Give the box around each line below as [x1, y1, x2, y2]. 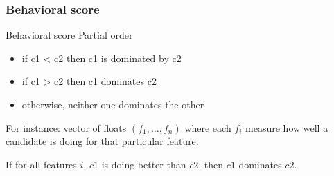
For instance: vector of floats [6, 120, 127, 135]
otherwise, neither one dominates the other [21, 97, 204, 111]
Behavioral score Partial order [6, 28, 133, 42]
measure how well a [245, 120, 328, 135]
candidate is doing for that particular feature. [6, 134, 199, 148]
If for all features [6, 157, 77, 171]
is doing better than [101, 157, 186, 171]
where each [184, 120, 231, 135]
